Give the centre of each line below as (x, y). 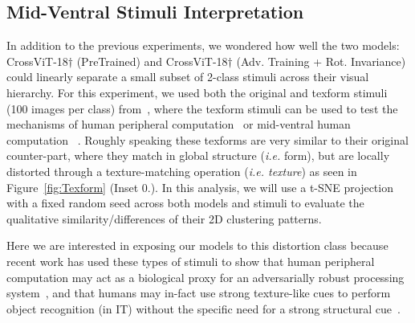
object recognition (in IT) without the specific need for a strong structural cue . (203, 308)
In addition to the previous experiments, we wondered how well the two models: (203, 45)
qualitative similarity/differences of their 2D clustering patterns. (164, 218)
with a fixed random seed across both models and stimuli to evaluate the (185, 203)
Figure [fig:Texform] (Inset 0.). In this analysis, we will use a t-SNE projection (200, 187)
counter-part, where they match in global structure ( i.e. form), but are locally (198, 155)
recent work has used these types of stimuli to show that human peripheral (191, 261)
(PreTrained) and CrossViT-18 (152, 61)
